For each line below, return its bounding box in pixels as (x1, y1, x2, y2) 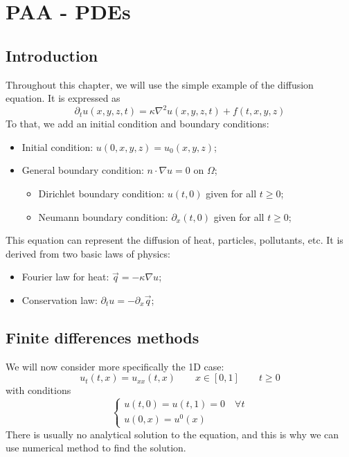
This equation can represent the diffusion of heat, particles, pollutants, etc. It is (6, 233, 343, 247)
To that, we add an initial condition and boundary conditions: (6, 116, 269, 131)
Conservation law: (21, 293, 98, 307)
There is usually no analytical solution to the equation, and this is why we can (6, 427, 339, 441)
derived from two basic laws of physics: (6, 246, 170, 260)
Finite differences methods (6, 327, 199, 348)
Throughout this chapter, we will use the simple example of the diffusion (6, 77, 314, 91)
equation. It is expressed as (6, 91, 120, 105)
